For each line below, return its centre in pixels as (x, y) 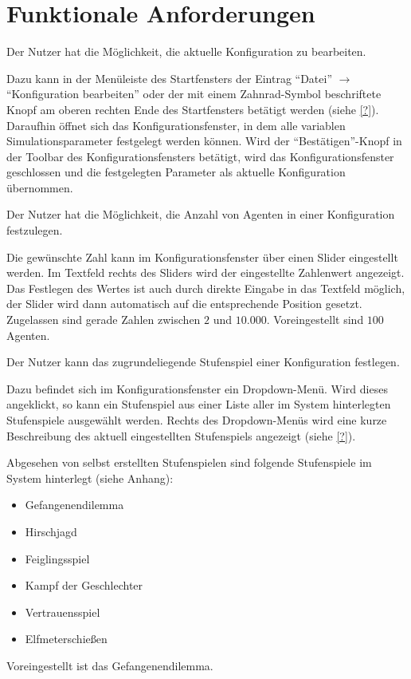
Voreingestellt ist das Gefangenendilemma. (110, 665)
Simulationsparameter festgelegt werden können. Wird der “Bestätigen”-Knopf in (204, 141)
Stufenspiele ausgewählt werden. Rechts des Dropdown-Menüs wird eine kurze (197, 420)
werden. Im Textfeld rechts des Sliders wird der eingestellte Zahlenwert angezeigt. (205, 272)
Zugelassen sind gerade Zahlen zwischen (104, 320)
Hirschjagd (51, 531)
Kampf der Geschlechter (84, 585)
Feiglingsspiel (57, 558)
